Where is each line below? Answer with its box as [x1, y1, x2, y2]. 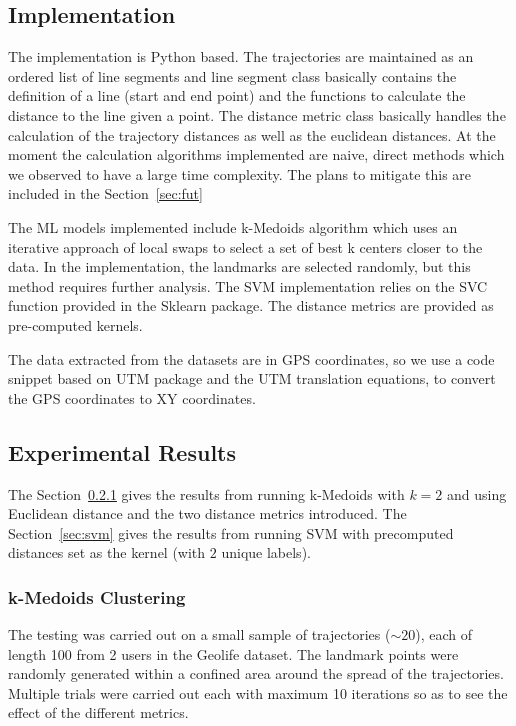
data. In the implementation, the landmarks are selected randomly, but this [8, 256, 471, 277]
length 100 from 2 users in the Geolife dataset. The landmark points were [8, 643, 459, 664]
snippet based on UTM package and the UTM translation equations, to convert [8, 368, 496, 389]
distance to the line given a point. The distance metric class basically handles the [8, 104, 506, 125]
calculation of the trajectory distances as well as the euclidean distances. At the [8, 124, 496, 145]
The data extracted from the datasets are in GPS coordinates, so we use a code [8, 348, 495, 369]
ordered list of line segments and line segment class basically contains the [8, 65, 457, 86]
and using [447, 483, 507, 504]
